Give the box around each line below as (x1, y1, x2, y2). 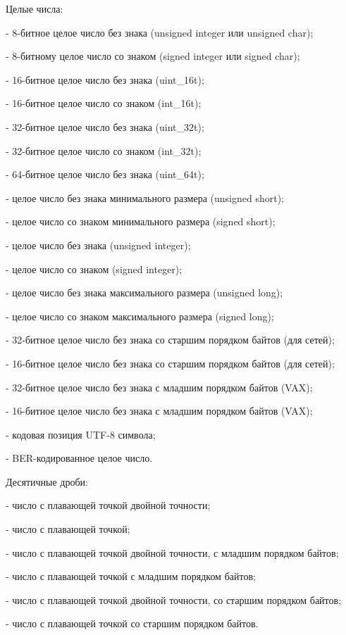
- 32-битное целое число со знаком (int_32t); (6, 143, 202, 158)
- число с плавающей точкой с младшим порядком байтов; (6, 569, 256, 584)
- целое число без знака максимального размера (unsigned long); (6, 285, 283, 300)
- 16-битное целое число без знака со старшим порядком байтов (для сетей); (6, 356, 335, 370)
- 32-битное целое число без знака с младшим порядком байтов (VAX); (6, 379, 313, 394)
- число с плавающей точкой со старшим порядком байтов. (6, 616, 259, 631)
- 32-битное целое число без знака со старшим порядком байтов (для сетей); (6, 332, 335, 347)
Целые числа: (6, 1, 63, 15)
